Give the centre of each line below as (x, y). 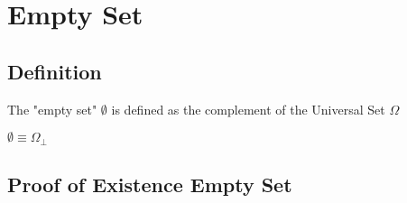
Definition (55, 71)
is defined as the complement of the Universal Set (248, 109)
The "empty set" (52, 109)
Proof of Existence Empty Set (150, 185)
